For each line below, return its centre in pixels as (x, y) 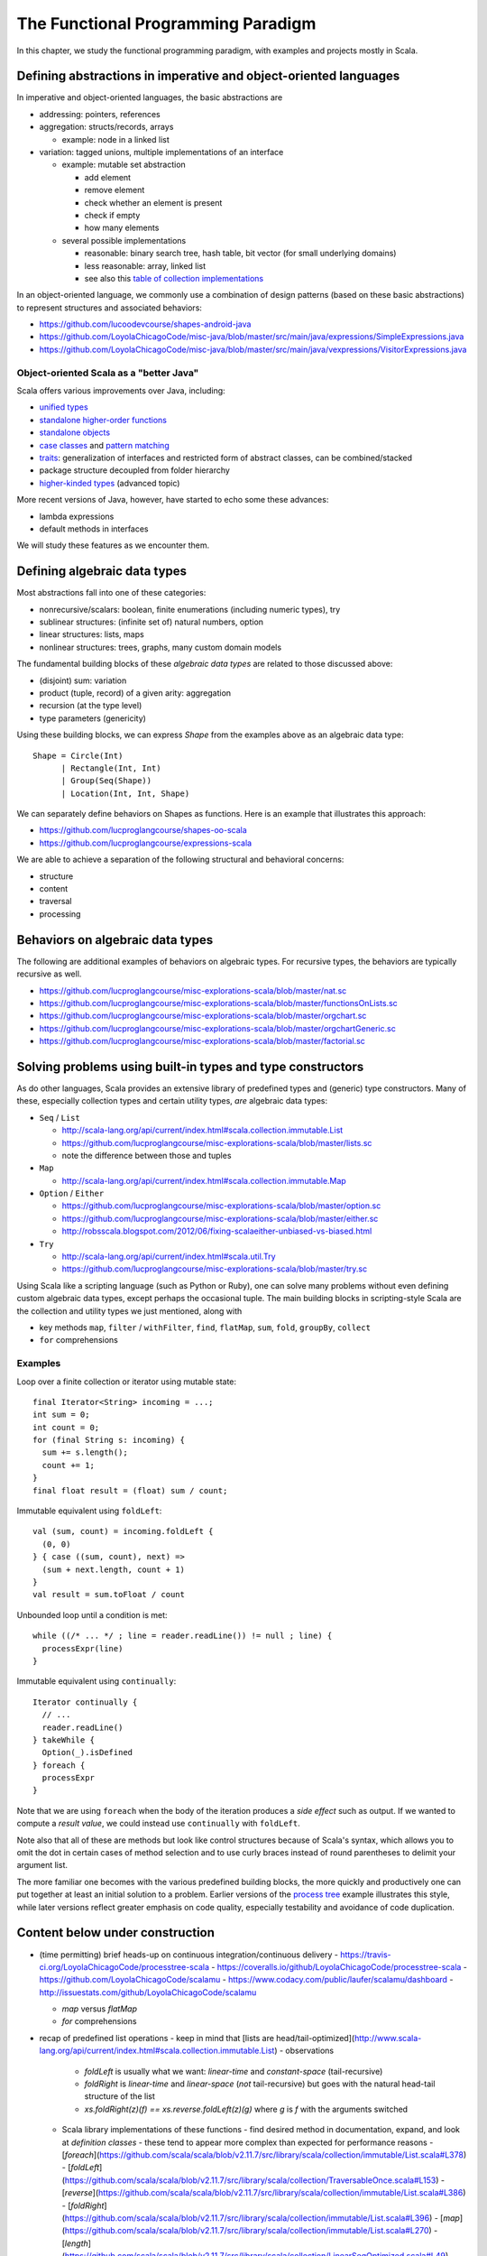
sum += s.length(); (85, 1452)
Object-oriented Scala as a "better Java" (108, 373)
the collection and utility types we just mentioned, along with (129, 1311)
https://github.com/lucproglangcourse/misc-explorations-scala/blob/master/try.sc (215, 1269)
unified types (64, 407)
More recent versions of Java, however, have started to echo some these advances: (173, 500)
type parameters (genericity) (92, 718)
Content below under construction (116, 1932)
